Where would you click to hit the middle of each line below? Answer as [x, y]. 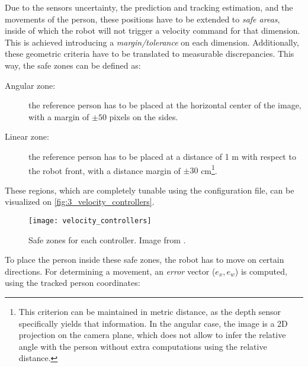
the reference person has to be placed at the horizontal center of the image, [165, 105]
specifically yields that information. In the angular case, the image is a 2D [153, 323]
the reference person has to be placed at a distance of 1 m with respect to [162, 156]
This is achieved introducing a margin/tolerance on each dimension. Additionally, [152, 42]
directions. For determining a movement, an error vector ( [110, 271]
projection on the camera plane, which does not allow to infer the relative [152, 335]
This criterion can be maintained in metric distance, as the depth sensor [150, 311]
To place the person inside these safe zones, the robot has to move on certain [145, 260]
